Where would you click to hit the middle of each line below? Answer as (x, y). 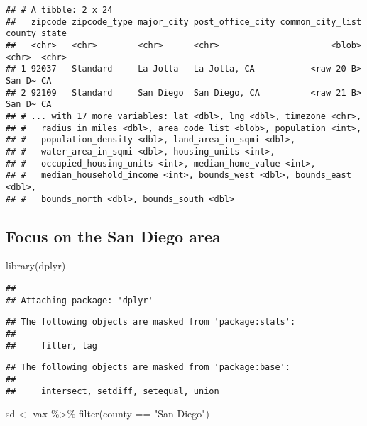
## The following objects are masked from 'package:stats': (151, 322)
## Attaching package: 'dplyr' (80, 300)
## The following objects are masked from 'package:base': (148, 368)
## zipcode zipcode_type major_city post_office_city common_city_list (184, 22)
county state (36, 34)
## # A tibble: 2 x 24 (59, 10)
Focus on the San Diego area (113, 236)
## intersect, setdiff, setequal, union (113, 391)
